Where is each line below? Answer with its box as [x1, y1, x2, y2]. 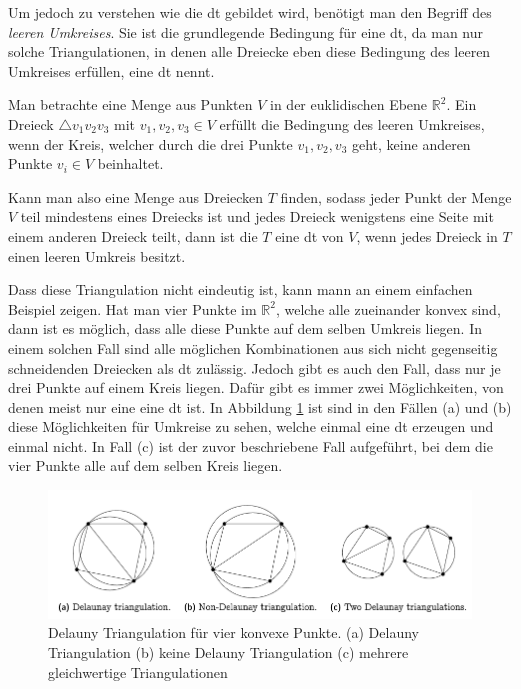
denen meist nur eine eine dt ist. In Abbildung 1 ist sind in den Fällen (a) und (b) [8, 396, 512, 417]
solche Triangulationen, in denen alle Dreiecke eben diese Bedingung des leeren [8, 41, 491, 62]
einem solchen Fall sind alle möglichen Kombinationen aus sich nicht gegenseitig [8, 337, 498, 358]
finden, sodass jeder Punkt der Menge [280, 186, 512, 207]
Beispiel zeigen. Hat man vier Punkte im [8, 298, 257, 319]
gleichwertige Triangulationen [48, 661, 228, 682]
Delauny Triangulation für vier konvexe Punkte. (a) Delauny [48, 622, 419, 643]
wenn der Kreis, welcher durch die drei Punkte [8, 133, 293, 154]
